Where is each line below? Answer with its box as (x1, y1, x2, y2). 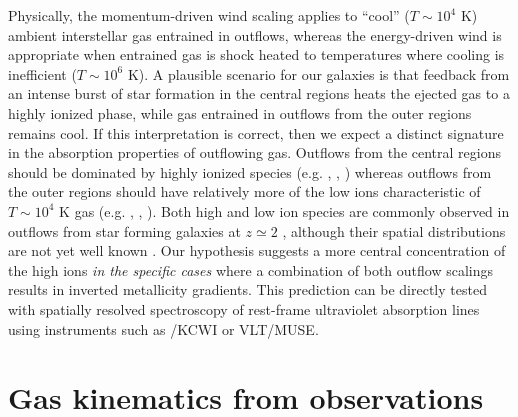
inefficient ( (8, 63, 77, 84)
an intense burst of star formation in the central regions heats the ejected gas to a (8, 83, 510, 104)
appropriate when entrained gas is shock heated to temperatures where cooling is (8, 44, 505, 65)
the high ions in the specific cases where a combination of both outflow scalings (8, 259, 493, 280)
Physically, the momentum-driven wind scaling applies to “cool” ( (8, 5, 410, 25)
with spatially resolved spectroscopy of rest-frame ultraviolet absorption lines (8, 298, 480, 319)
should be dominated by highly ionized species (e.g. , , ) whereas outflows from (8, 161, 492, 182)
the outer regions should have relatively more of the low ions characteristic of (8, 181, 481, 202)
